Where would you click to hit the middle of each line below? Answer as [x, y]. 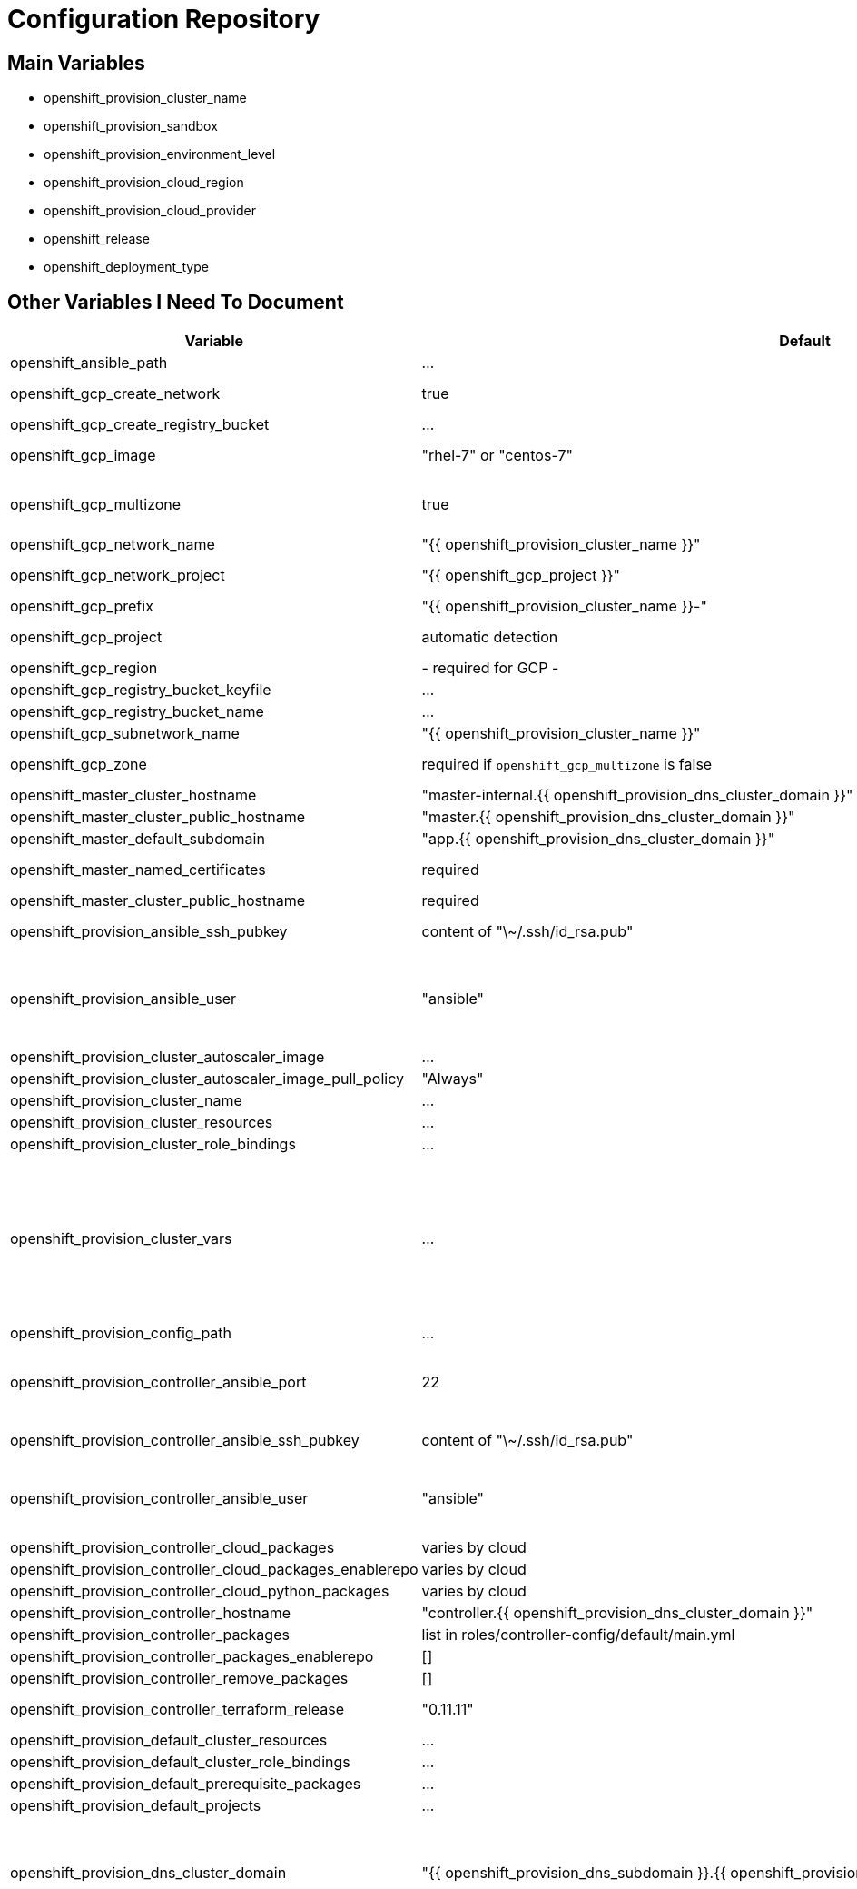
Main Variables [76, 63]
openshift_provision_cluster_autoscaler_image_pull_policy [207, 1079]
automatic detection [490, 637]
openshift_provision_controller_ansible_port [158, 1382]
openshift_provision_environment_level [160, 154]
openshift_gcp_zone [79, 765]
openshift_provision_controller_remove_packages [179, 1679]
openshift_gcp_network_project [118, 576]
